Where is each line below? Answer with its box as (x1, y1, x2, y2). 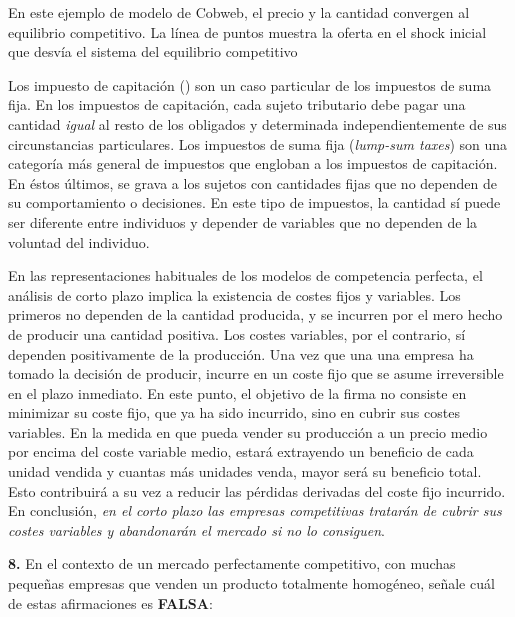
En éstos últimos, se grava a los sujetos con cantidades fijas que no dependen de (8, 172, 497, 193)
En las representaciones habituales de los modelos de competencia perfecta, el (8, 265, 483, 286)
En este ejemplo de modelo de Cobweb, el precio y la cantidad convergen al (8, 2, 470, 22)
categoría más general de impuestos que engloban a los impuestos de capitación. (8, 153, 498, 174)
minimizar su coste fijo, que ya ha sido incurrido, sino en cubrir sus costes (8, 402, 460, 423)
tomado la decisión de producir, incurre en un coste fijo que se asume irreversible (8, 363, 504, 384)
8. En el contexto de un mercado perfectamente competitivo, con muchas (8, 553, 456, 574)
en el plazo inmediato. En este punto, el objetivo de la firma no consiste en (8, 382, 467, 403)
